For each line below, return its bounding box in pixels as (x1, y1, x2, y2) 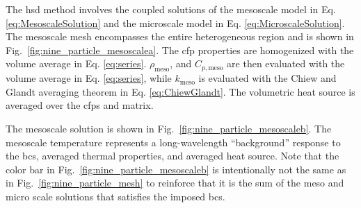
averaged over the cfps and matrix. (6, 98, 154, 112)
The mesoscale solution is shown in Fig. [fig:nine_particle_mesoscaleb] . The (6, 121, 332, 135)
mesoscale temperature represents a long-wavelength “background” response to (6, 135, 341, 149)
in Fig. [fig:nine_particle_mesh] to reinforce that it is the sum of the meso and (6, 175, 344, 190)
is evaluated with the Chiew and (198, 71, 337, 85)
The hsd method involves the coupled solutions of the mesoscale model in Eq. (6, 2, 336, 16)
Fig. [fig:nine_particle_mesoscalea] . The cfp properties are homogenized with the (6, 42, 354, 57)
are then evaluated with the (227, 56, 345, 71)
